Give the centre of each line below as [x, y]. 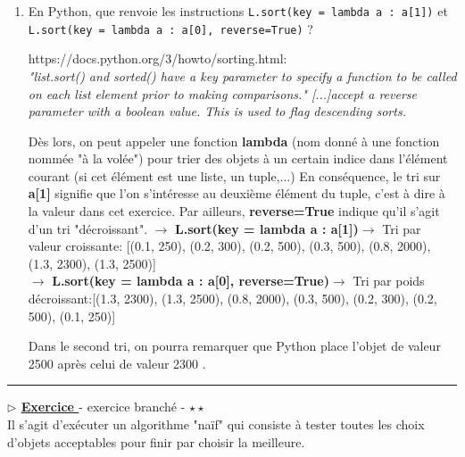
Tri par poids [389, 281]
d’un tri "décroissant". [88, 228]
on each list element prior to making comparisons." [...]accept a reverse [223, 93]
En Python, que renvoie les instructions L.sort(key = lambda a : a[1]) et [238, 11]
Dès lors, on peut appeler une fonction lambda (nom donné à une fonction [234, 141]
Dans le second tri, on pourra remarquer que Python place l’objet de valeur [234, 346]
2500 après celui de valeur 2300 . [117, 363]
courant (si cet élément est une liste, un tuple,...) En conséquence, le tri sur [234, 175]
